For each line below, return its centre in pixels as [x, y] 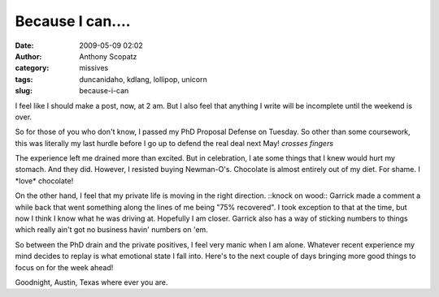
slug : [24, 91]
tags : [24, 79]
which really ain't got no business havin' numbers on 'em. [112, 230]
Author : [28, 56]
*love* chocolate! [44, 181]
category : [32, 68]
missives [94, 68]
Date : [24, 45]
